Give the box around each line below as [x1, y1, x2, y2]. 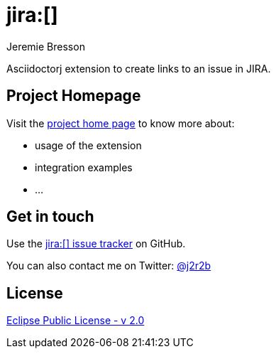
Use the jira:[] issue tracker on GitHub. [6, 237, 186, 250]
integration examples [35, 161, 133, 173]
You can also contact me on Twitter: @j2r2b [6, 259, 211, 272]
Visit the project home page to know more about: [6, 117, 235, 129]
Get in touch [6, 208, 94, 226]
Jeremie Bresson [6, 40, 85, 53]
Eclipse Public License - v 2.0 [6, 314, 145, 327]
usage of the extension [35, 139, 142, 151]
